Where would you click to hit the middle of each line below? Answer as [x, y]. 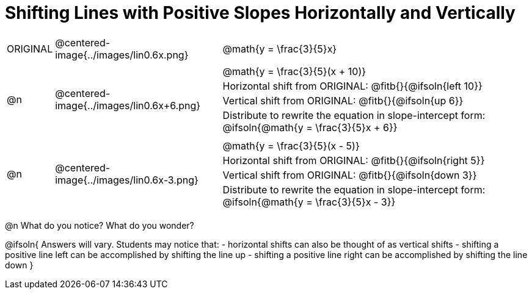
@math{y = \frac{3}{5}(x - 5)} [291, 145]
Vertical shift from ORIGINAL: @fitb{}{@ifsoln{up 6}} [343, 100]
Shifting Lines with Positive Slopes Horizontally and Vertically [260, 13]
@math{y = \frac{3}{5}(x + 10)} [294, 71]
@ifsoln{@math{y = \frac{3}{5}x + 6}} [310, 127]
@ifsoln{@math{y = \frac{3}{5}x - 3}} [309, 202]
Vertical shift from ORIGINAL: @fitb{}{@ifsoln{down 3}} [350, 175]
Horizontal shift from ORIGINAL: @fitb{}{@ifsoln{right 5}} [354, 160]
